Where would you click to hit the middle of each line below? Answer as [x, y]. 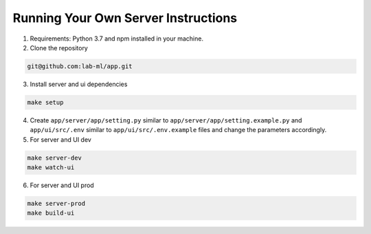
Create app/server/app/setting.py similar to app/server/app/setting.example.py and [166, 120]
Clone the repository [59, 47]
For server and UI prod [62, 185]
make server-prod [56, 203]
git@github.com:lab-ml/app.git [80, 66]
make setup [45, 102]
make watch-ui [51, 168]
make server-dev [55, 158]
